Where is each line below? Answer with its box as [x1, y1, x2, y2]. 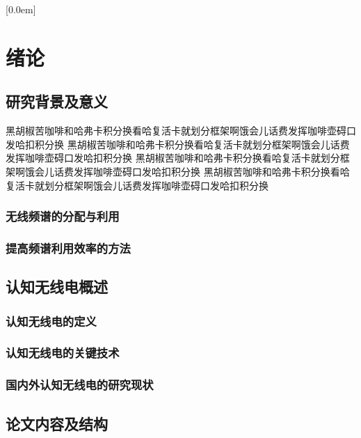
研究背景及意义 [6, 91, 108, 112]
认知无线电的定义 [6, 312, 97, 329]
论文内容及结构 [6, 412, 108, 434]
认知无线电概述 [6, 276, 108, 297]
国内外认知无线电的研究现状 [6, 376, 154, 393]
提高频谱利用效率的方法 [6, 239, 131, 256]
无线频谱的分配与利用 [6, 208, 120, 225]
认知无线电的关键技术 [6, 344, 120, 361]
